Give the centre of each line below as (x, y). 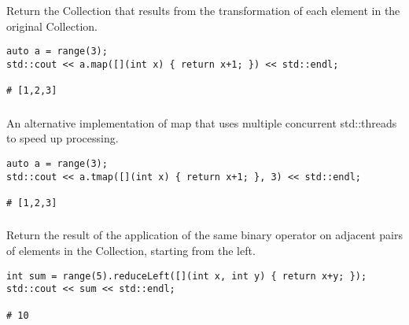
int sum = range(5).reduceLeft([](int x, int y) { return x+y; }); (187, 276)
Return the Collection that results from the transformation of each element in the (203, 10)
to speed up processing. (63, 138)
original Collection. (52, 26)
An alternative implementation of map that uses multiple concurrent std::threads (202, 122)
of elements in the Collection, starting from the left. (131, 250)
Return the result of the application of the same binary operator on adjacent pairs (204, 235)
